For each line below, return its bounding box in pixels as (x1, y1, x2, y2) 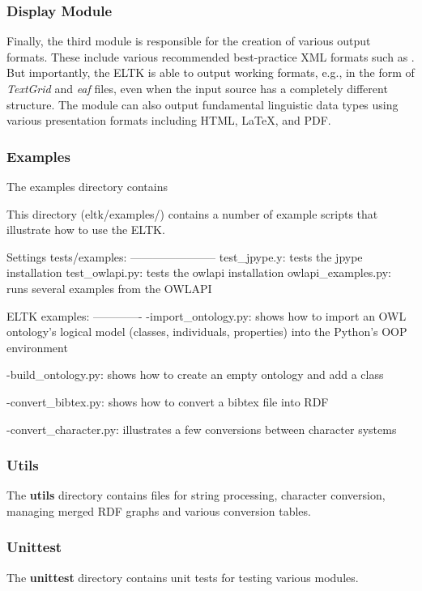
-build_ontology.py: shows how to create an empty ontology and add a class (6, 366, 384, 383)
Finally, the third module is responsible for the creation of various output (6, 32, 371, 49)
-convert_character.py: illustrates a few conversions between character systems (6, 420, 397, 437)
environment (6, 338, 68, 355)
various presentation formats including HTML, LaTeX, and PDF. (6, 112, 331, 129)
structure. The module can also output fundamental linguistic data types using (6, 96, 399, 113)
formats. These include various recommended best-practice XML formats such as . (6, 48, 415, 65)
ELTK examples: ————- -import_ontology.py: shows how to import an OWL (6, 307, 407, 324)
